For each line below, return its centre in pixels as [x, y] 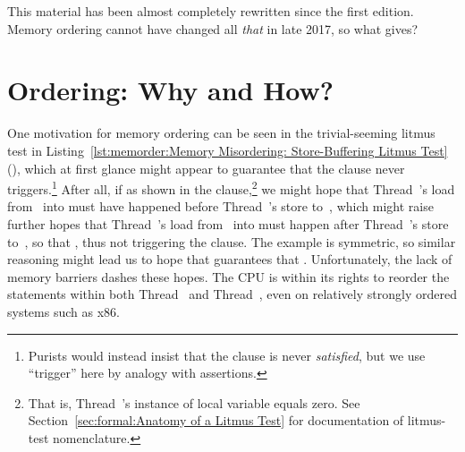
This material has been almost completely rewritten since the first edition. [211, 11]
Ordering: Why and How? [171, 90]
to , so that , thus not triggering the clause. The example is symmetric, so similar [232, 241]
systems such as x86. [63, 311]
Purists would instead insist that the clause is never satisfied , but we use [227, 355]
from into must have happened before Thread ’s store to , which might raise [220, 206]
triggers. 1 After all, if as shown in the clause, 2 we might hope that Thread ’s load [231, 188]
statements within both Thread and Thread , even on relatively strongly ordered [232, 294]
